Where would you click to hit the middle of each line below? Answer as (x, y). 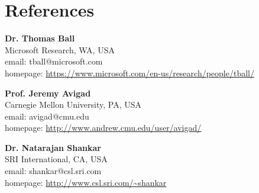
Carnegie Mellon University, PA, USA (73, 104)
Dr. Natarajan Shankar (53, 147)
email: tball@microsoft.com (54, 61)
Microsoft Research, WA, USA (60, 49)
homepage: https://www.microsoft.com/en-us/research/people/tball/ (129, 73)
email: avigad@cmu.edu (47, 116)
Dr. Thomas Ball (40, 38)
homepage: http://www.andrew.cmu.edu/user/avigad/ (103, 128)
